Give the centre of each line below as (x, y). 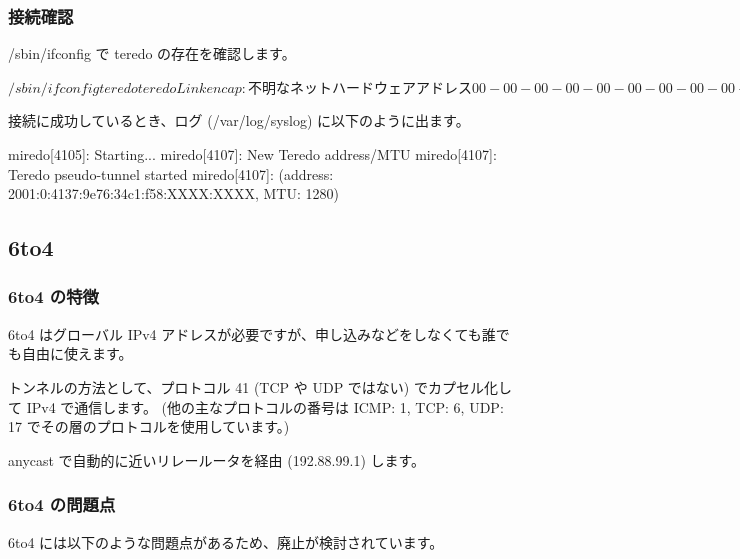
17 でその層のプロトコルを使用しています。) (149, 426)
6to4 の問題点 (62, 504)
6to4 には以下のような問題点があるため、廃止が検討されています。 (226, 541)
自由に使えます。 (77, 353)
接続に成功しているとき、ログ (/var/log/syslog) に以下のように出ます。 (239, 120)
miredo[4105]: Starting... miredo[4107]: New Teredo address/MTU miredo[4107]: (252, 154)
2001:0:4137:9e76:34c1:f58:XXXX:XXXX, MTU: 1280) (173, 193)
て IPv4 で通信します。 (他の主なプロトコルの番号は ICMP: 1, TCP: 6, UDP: (256, 406)
